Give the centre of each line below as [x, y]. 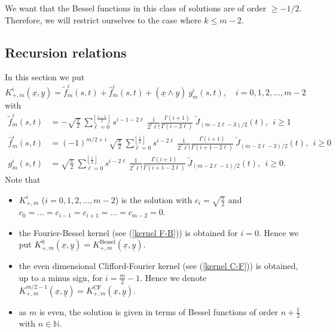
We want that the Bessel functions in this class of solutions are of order [136, 8]
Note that [23, 179]
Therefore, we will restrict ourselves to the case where [103, 19]
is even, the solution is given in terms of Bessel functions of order [158, 311]
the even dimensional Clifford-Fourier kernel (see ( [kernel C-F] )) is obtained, [158, 266]
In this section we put [45, 77]
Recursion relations [66, 52]
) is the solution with [154, 199]
